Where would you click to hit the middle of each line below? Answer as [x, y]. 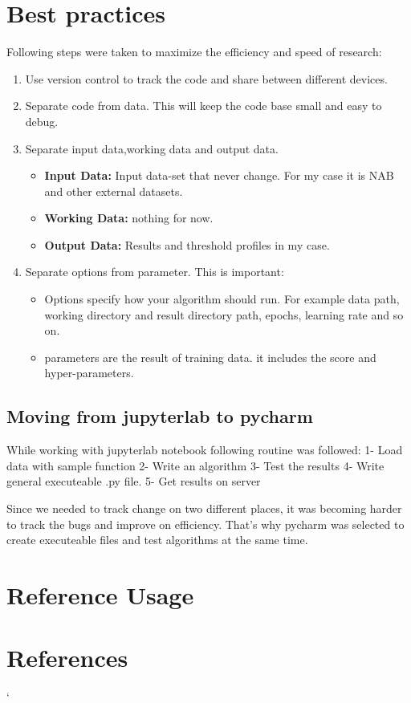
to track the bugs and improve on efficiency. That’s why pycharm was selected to [205, 524]
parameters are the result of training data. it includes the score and [210, 357]
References [67, 658]
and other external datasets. [114, 191]
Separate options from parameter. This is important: [155, 272]
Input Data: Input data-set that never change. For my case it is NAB [219, 175]
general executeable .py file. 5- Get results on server [134, 481]
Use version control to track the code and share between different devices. [206, 78]
